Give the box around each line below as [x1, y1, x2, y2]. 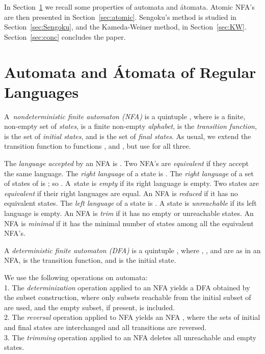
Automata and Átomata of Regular [4, 61, 256, 82]
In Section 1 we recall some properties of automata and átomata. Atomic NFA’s [4, 2, 255, 12]
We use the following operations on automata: [4, 272, 148, 282]
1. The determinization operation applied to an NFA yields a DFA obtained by [4, 282, 250, 292]
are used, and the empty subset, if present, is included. [4, 302, 175, 312]
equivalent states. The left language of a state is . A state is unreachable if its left [4, 198, 257, 208]
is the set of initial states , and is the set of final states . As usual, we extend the [4, 130, 251, 141]
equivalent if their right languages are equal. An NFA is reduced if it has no [4, 187, 238, 198]
